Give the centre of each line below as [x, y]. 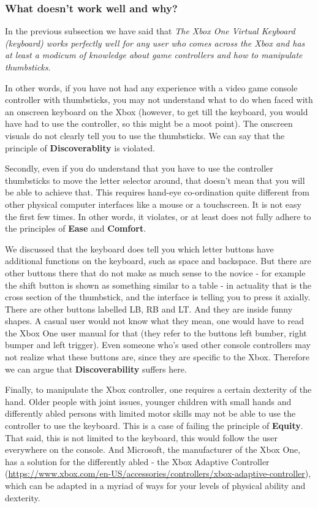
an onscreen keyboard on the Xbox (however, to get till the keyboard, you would [157, 111]
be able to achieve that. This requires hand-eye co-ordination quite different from [157, 192]
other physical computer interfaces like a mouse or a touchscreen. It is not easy [153, 204]
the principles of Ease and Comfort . [76, 228]
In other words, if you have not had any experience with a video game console [151, 87]
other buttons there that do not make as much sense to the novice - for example [155, 272]
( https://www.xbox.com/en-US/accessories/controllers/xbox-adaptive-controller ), [158, 473]
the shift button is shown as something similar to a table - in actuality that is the [158, 285]
